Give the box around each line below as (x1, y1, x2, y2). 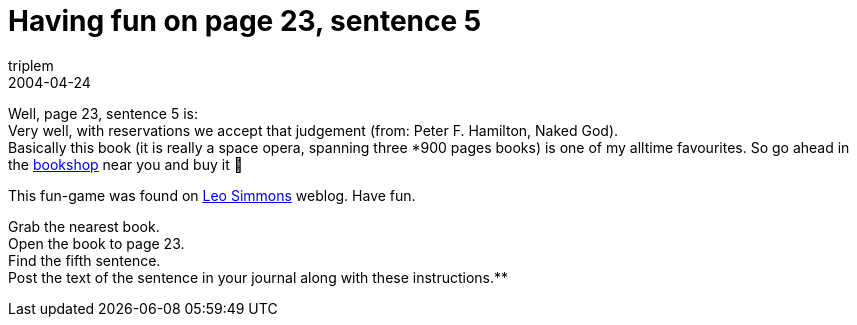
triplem (8, 56, 54, 74)
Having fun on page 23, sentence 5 (8, 4, 482, 38)
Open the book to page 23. (8, 234, 185, 252)
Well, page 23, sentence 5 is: (8, 104, 198, 122)
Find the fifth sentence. (8, 251, 161, 269)
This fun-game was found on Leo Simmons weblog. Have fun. (8, 186, 416, 204)
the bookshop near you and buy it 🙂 (8, 155, 243, 173)
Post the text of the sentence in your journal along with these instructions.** (8, 268, 509, 286)
